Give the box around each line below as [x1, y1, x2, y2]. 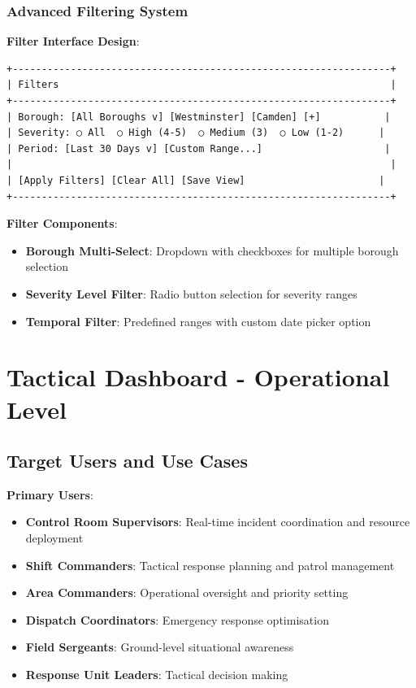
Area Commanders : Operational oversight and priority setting [25, 584, 349, 601]
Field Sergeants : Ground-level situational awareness [25, 638, 294, 655]
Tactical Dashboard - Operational [6, 360, 390, 394]
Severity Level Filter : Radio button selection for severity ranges [25, 285, 357, 302]
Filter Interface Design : [6, 33, 140, 50]
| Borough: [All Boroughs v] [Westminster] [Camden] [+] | [6, 111, 391, 123]
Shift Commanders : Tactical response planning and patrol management [25, 556, 395, 573]
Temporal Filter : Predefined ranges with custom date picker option [25, 312, 371, 329]
